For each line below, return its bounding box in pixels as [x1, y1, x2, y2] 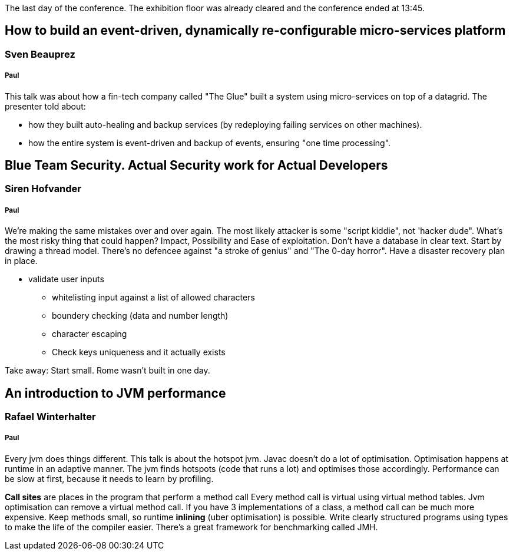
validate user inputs [28, 274, 104, 285]
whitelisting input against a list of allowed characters [52, 292, 255, 303]
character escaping [52, 329, 127, 339]
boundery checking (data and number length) [52, 310, 229, 321]
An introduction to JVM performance [5, 385, 226, 401]
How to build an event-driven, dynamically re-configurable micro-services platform [5, 23, 506, 38]
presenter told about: [5, 101, 86, 111]
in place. [5, 256, 38, 266]
